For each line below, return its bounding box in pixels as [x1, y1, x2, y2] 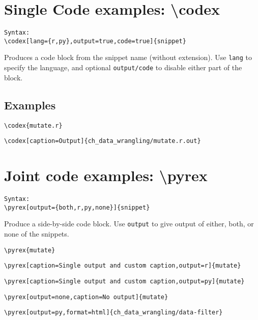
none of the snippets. [4, 228, 69, 239]
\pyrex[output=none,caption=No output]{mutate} [4, 293, 168, 301]
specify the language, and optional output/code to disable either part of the [4, 62, 242, 73]
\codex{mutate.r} [4, 122, 63, 129]
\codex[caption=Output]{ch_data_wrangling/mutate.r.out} [4, 137, 201, 145]
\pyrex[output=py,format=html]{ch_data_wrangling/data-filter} [4, 309, 223, 316]
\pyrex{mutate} [4, 246, 55, 254]
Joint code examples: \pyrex [4, 165, 208, 186]
